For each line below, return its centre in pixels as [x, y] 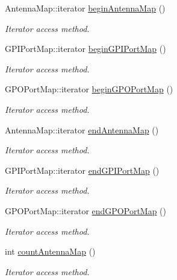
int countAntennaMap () [50, 251]
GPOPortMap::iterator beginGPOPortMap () [89, 89]
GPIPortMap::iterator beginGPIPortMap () [85, 49]
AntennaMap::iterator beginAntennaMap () [85, 8]
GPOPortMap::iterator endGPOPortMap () [86, 210]
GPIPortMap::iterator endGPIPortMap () [82, 170]
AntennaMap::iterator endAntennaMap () [82, 129]
